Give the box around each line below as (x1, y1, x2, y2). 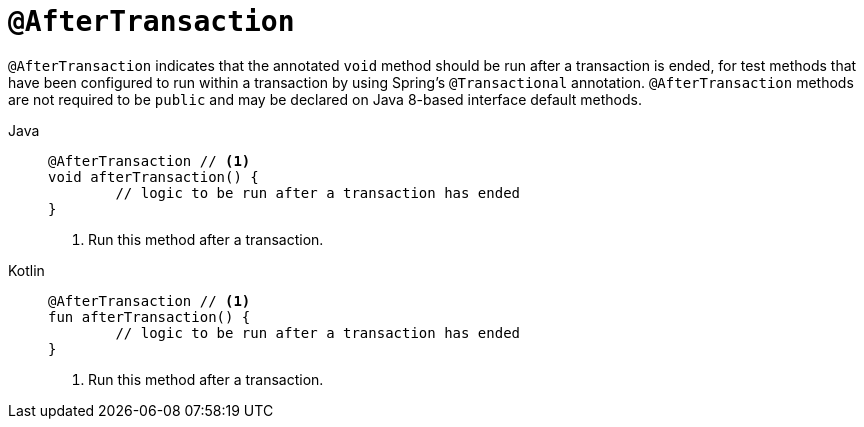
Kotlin (8, 261, 45, 279)
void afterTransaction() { (48, 168, 259, 185)
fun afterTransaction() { (48, 308, 251, 325)
